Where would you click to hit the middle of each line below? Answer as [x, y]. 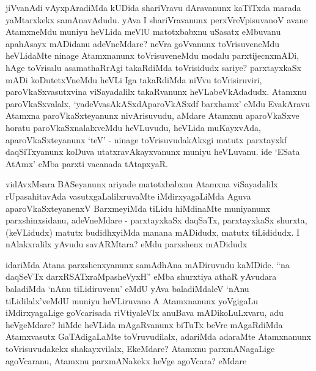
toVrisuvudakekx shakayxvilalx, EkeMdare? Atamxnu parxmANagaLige [140, 349]
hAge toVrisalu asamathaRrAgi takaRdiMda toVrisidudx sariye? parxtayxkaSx [153, 67]
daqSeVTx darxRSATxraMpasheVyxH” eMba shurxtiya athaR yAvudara [141, 276]
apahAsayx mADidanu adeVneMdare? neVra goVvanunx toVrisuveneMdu [143, 43]
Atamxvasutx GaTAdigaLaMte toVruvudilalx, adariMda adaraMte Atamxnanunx [158, 336]
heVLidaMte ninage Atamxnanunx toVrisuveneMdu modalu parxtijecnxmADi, [152, 55]
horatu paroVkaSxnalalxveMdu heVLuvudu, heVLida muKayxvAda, [133, 127]
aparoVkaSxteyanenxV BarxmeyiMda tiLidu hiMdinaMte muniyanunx [138, 208]
